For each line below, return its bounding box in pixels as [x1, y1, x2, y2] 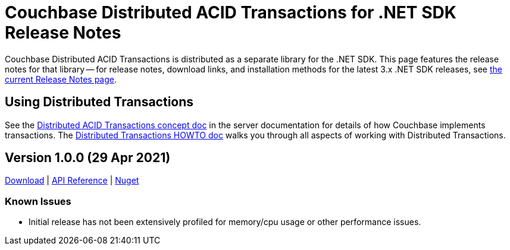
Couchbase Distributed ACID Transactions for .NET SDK [5, 2, 456, 23]
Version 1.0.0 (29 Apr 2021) [5, 150, 171, 166]
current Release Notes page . [5, 74, 117, 84]
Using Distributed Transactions [5, 94, 194, 110]
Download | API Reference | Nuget [5, 175, 139, 186]
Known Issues [5, 195, 71, 207]
